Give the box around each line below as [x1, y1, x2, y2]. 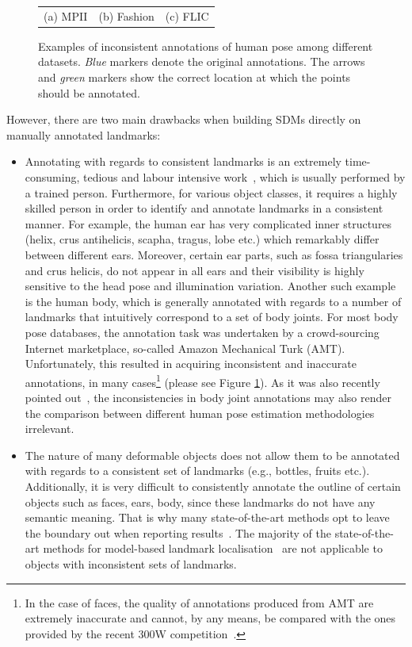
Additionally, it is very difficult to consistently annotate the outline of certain [25, 477, 401, 494]
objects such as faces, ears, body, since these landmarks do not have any [25, 493, 376, 510]
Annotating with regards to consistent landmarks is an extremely [25, 153, 341, 170]
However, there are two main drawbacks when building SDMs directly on [6, 111, 361, 128]
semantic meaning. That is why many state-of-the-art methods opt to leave [25, 509, 390, 526]
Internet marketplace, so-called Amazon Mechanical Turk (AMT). [25, 339, 345, 356]
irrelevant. [25, 420, 74, 437]
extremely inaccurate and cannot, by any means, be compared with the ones [25, 610, 396, 626]
